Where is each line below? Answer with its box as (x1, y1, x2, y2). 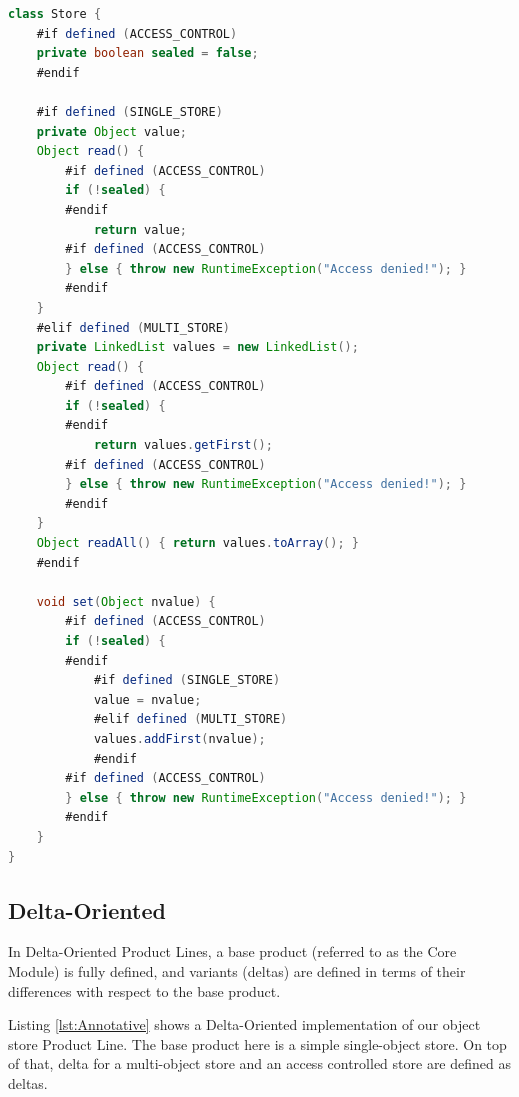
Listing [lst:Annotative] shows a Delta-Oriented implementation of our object (8, 1014, 481, 1035)
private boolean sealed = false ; (36, 46, 259, 61)
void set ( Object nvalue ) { (36, 594, 216, 609)
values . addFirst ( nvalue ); (93, 731, 266, 746)
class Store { (8, 7, 102, 21)
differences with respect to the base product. (8, 980, 281, 1001)
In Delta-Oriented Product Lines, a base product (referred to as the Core (8, 941, 457, 962)
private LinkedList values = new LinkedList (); (36, 340, 359, 355)
